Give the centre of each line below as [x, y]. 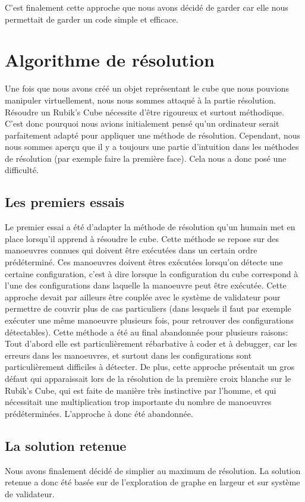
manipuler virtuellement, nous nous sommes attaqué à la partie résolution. [140, 100]
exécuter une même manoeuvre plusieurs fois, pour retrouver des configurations [149, 320]
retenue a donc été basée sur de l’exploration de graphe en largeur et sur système [152, 482]
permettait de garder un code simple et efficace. [92, 19]
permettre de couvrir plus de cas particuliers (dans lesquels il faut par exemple [148, 308]
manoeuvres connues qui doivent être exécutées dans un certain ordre [131, 250]
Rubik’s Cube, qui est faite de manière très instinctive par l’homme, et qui [141, 390]
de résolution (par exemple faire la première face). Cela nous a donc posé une [146, 158]
